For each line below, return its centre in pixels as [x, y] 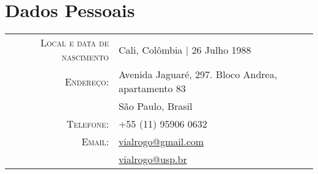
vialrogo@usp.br [153, 159]
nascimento [85, 57]
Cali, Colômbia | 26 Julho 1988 [185, 49]
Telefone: [87, 124]
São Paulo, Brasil [155, 106]
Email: [95, 142]
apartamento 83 [152, 89]
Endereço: [87, 81]
